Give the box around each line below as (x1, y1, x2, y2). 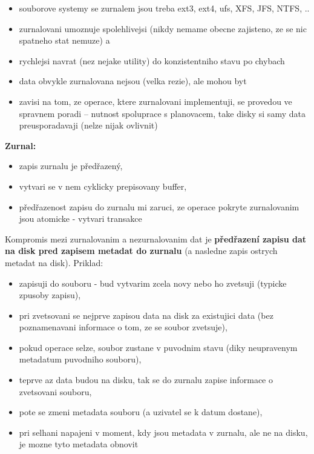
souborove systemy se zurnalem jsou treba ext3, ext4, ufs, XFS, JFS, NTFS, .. (19, 2, 310, 14)
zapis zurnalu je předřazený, (19, 159, 123, 172)
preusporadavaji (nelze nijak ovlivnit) (19, 119, 158, 132)
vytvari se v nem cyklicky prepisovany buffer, (19, 179, 187, 192)
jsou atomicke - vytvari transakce (19, 212, 142, 225)
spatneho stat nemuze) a (19, 34, 110, 47)
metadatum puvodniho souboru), (19, 353, 142, 366)
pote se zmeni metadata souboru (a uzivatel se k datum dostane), (19, 406, 263, 418)
